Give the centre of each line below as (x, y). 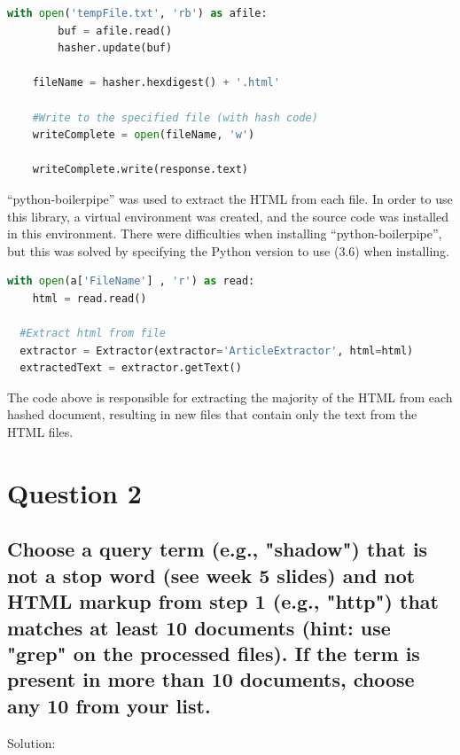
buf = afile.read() (115, 31)
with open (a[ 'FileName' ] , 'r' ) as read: (131, 281)
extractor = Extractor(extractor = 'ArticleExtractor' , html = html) (217, 350)
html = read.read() (90, 298)
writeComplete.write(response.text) (140, 170)
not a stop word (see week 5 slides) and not (211, 575)
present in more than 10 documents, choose (211, 679)
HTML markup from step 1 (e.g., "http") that (223, 601)
